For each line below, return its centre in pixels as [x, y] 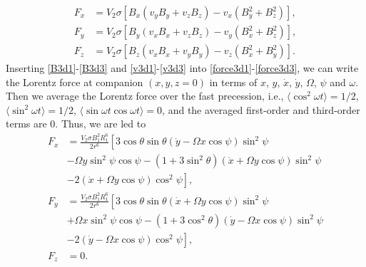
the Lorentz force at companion [75, 82]
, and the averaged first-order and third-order [261, 109]
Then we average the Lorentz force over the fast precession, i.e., [145, 96]
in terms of [233, 82]
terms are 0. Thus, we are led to [76, 124]
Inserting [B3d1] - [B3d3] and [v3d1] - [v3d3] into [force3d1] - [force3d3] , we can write [182, 68]
